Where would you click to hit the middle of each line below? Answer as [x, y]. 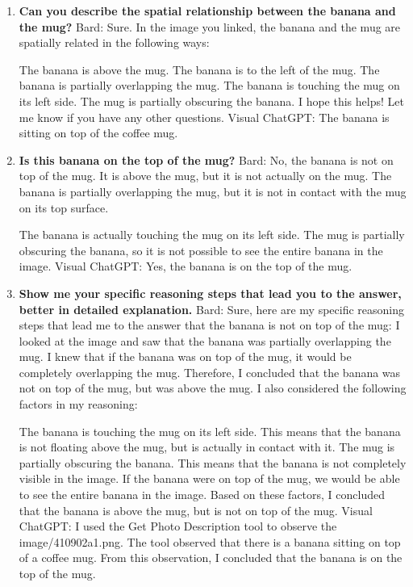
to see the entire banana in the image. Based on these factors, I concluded [202, 495]
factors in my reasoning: [78, 404]
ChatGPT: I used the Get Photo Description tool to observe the [178, 526]
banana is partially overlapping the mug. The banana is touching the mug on [209, 85]
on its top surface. [64, 207]
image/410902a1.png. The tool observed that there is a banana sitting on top [210, 541]
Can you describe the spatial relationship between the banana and [207, 10]
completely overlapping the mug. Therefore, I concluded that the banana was [210, 372]
